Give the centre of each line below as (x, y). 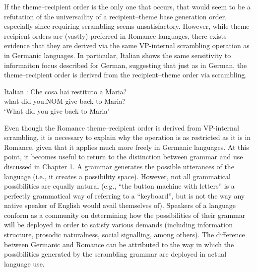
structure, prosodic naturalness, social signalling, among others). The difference (125, 235)
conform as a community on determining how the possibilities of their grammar (125, 215)
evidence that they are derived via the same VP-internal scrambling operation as (127, 45)
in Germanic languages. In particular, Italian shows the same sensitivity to (118, 55)
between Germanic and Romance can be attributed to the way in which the (119, 244)
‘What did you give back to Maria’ (57, 110)
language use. (24, 263)
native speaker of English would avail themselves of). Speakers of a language (120, 205)
